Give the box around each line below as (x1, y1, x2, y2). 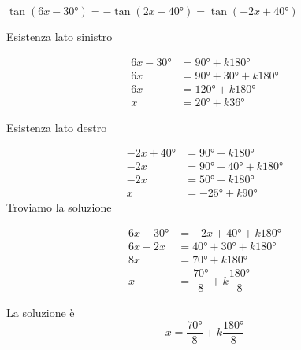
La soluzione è (6, 304, 75, 321)
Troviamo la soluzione (6, 199, 112, 216)
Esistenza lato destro (6, 119, 107, 135)
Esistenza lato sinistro (6, 28, 113, 44)
